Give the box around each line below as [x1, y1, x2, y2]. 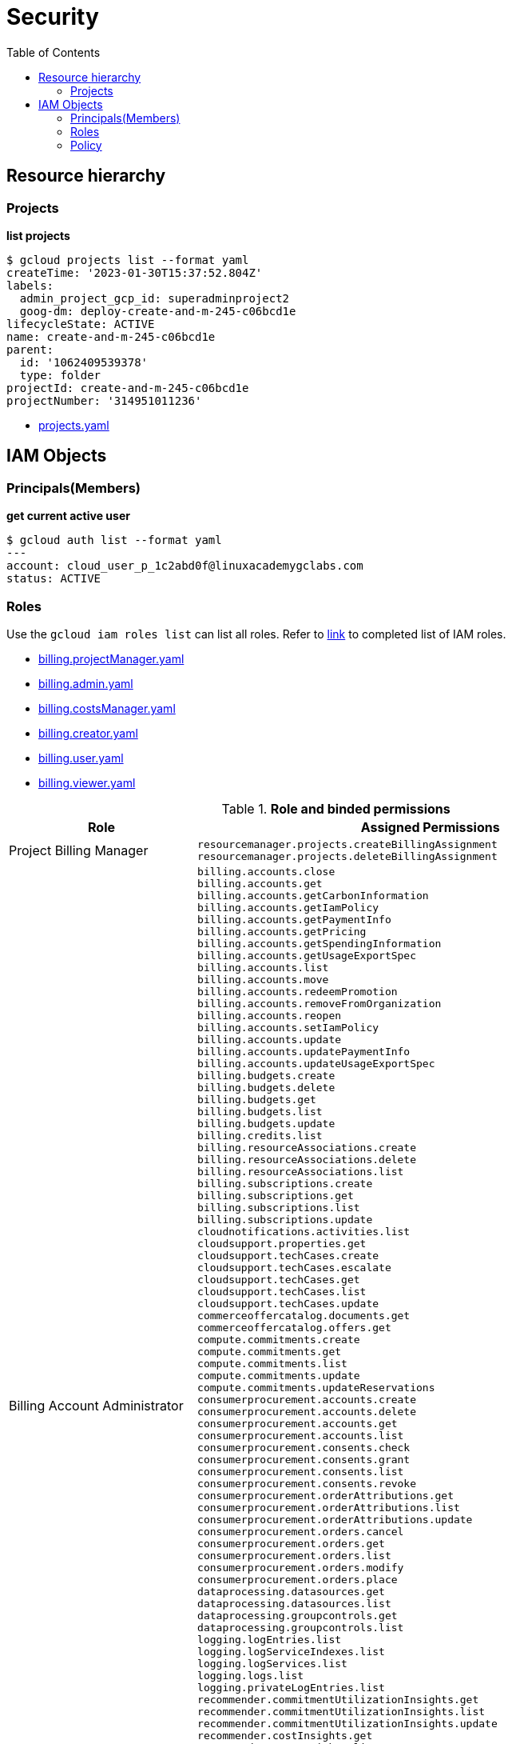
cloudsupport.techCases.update [197, 1297, 379, 1310]
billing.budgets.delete [197, 1081, 335, 1094]
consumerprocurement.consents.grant [197, 1453, 411, 1466]
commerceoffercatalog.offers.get [197, 1321, 391, 1334]
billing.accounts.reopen [197, 1009, 342, 1022]
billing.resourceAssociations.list [197, 1165, 404, 1178]
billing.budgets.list [197, 1105, 323, 1118]
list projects [6, 228, 70, 242]
